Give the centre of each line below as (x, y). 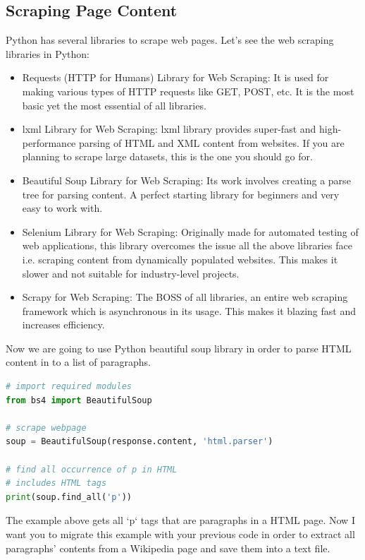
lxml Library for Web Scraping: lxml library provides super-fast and (169, 129)
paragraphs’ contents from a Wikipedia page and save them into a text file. (168, 548)
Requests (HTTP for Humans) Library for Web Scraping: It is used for (175, 77)
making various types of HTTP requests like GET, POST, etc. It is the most (188, 91)
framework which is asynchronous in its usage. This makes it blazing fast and (189, 310)
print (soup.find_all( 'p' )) (69, 497)
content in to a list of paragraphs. (78, 362)
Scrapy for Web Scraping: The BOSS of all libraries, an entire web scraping (185, 297)
